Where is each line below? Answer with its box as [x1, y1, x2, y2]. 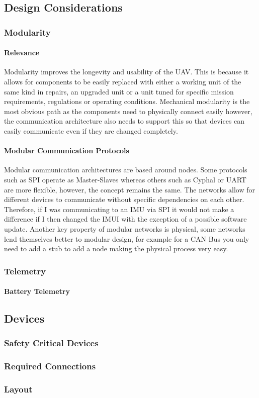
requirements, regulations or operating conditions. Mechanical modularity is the [4, 96, 250, 107]
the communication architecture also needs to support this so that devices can [4, 116, 245, 126]
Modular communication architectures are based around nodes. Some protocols [4, 164, 247, 175]
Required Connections [4, 360, 96, 372]
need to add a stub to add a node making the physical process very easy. [4, 243, 228, 254]
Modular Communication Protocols [4, 145, 129, 156]
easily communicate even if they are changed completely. [4, 125, 178, 136]
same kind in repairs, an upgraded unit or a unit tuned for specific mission [4, 86, 234, 96]
